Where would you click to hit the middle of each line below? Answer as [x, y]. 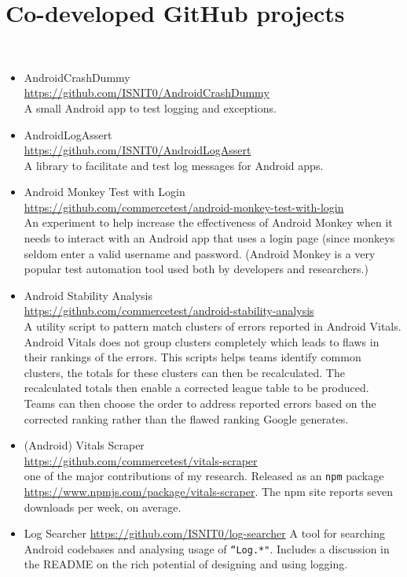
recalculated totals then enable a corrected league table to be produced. [196, 388]
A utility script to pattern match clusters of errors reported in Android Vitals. [213, 326]
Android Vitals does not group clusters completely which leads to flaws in [202, 341]
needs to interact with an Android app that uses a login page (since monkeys [209, 238]
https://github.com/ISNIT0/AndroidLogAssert [137, 150]
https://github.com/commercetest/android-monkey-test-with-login [184, 207]
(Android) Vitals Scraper [84, 445]
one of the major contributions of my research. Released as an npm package [204, 476]
